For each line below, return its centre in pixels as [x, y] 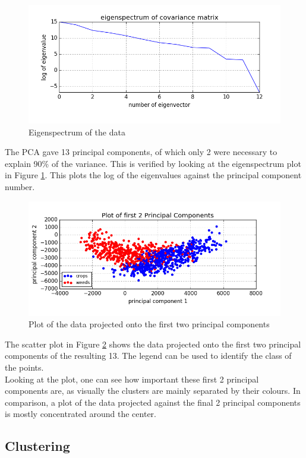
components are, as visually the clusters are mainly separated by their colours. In [153, 391]
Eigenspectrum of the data [77, 132]
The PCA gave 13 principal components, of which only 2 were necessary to [141, 152]
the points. [24, 367]
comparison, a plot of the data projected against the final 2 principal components [153, 402]
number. [20, 187]
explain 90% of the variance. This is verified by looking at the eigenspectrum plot [153, 163]
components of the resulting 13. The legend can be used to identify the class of [148, 356]
